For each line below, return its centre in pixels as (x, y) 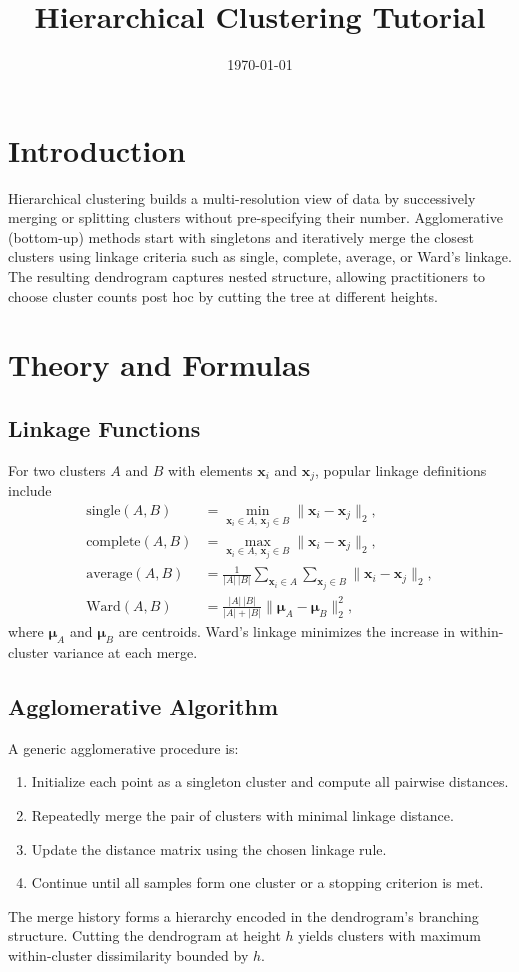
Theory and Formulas (159, 364)
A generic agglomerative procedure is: (123, 747)
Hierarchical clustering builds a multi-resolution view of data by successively (242, 197)
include (30, 490)
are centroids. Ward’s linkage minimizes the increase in (287, 631)
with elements (210, 469)
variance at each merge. (125, 652)
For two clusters (57, 469)
